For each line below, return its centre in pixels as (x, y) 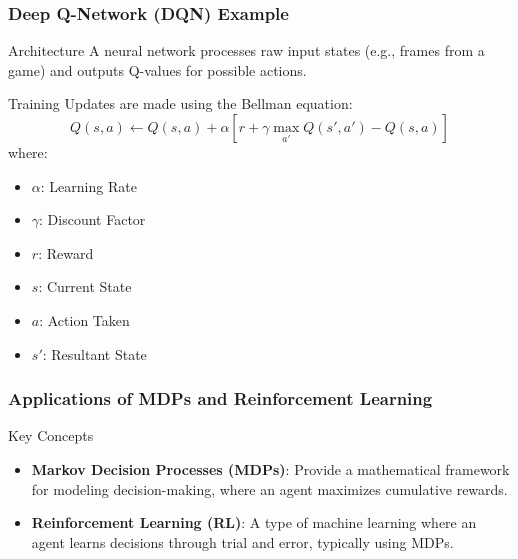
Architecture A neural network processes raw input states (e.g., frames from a (246, 50)
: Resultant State (94, 353)
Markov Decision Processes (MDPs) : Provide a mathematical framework (270, 468)
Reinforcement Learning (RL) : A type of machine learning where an (254, 522)
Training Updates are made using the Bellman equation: (180, 103)
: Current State (85, 286)
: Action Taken (84, 319)
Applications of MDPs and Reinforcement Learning (220, 398)
